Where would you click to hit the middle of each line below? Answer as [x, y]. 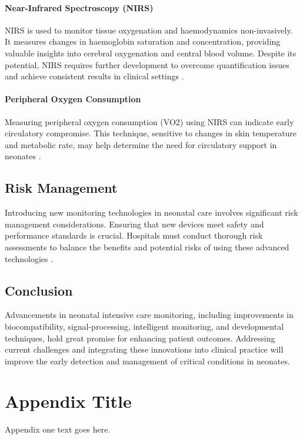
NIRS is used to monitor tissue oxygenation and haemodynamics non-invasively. [149, 30]
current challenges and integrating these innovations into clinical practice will [144, 349]
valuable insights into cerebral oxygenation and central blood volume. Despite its [151, 53]
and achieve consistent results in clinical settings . [94, 76]
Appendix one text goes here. [58, 429]
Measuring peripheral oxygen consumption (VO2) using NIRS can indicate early [149, 121]
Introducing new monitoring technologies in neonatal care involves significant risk [151, 212]
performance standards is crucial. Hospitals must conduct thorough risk [134, 235]
